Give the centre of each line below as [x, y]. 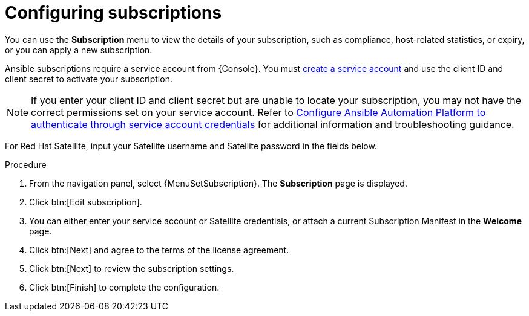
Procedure [26, 164]
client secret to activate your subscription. [89, 79]
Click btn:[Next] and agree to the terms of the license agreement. [159, 250]
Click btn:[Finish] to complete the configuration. [124, 287]
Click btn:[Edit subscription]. [86, 202]
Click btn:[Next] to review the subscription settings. [132, 268]
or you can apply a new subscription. [79, 50]
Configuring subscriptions [113, 13]
